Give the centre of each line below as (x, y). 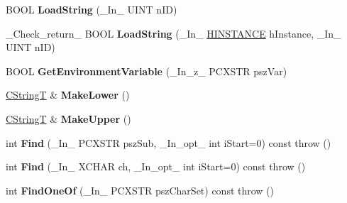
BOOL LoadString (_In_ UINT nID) (92, 9)
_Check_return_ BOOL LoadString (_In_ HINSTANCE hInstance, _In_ (173, 33)
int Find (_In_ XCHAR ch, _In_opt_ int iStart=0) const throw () (156, 166)
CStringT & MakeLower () (68, 95)
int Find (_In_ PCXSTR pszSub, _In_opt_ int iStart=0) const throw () (169, 142)
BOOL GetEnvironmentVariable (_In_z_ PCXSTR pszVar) (147, 71)
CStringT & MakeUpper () (68, 118)
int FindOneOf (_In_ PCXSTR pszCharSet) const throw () (140, 190)
